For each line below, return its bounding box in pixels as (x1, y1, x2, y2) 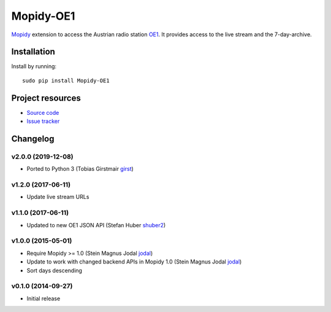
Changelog (11, 133, 55, 144)
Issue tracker (26, 117, 60, 125)
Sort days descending (26, 267, 83, 274)
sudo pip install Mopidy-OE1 (22, 77, 110, 84)
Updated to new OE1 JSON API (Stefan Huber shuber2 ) (26, 221, 166, 228)
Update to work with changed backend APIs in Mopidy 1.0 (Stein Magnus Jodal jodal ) (26, 258, 242, 265)
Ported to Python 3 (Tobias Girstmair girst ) (26, 165, 134, 173)
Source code (26, 109, 59, 116)
